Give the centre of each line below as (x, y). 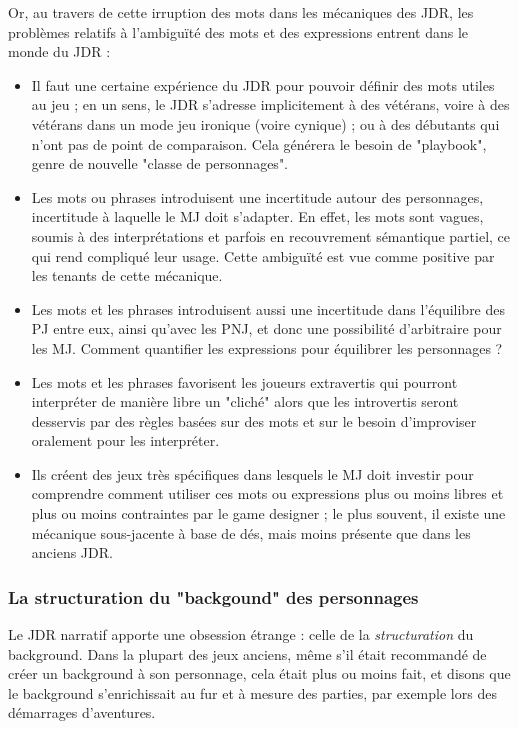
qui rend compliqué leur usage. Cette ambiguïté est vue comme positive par (263, 255)
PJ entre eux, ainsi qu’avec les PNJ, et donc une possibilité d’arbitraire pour (266, 328)
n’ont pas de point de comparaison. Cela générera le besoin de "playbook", (259, 143)
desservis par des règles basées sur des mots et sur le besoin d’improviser (254, 420)
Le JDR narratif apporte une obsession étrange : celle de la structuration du (241, 634)
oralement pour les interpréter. (125, 440)
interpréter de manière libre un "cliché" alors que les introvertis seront (245, 401)
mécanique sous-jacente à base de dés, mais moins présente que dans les (251, 532)
